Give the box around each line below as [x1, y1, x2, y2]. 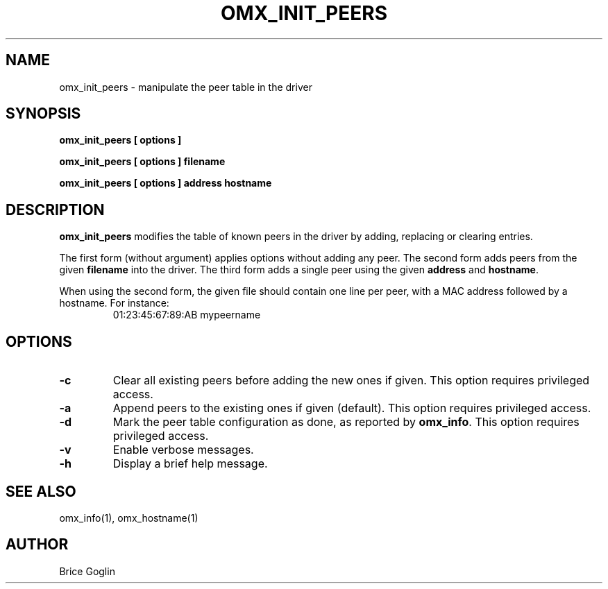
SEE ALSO [6, 482, 76, 500]
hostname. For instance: [59, 297, 169, 309]
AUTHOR [6, 536, 69, 554]
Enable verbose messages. [112, 443, 254, 457]
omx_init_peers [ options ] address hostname [59, 177, 272, 189]
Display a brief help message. [112, 456, 268, 471]
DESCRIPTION [6, 200, 105, 219]
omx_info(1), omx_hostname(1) [59, 511, 199, 524]
